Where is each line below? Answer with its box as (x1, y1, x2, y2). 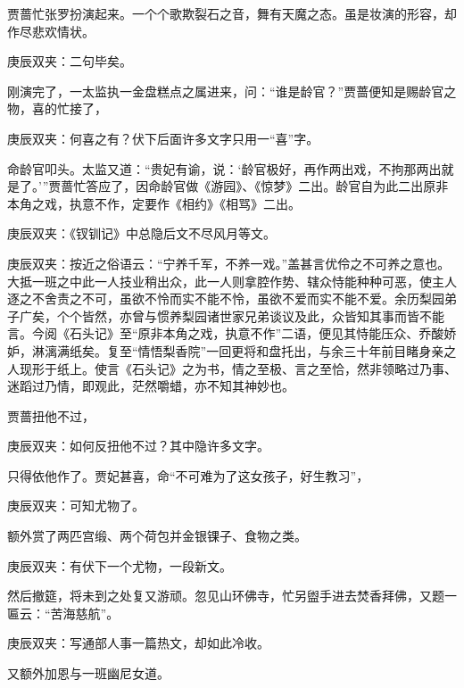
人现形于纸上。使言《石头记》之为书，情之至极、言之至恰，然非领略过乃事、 (7, 359, 457, 377)
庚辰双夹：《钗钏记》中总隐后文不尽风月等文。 (7, 224, 276, 243)
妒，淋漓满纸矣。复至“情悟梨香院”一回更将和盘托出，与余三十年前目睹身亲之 (7, 341, 457, 360)
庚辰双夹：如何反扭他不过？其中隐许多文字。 (7, 436, 269, 455)
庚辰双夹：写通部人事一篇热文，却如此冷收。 (7, 634, 269, 652)
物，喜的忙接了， (7, 99, 107, 118)
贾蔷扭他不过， (7, 406, 95, 425)
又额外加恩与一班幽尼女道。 (7, 664, 170, 683)
